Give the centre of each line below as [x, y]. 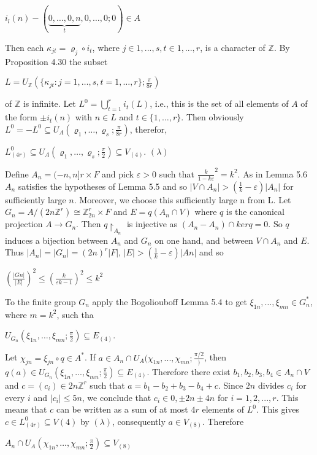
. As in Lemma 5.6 [273, 173]
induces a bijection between [57, 240]
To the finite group [40, 301]
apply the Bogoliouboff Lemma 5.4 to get [170, 301]
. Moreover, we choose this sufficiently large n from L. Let [182, 199]
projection [24, 224]
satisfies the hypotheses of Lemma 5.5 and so [103, 186]
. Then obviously [212, 117]
